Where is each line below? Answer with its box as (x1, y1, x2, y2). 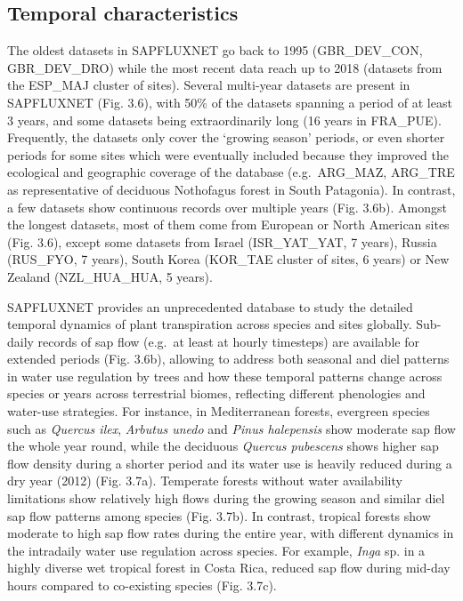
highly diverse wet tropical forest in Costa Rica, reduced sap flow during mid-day (7, 558, 451, 577)
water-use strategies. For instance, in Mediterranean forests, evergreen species (7, 402, 430, 421)
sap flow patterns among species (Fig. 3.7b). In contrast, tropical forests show (7, 506, 431, 525)
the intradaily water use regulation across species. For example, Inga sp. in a (7, 541, 426, 559)
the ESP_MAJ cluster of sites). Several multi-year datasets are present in (7, 76, 410, 94)
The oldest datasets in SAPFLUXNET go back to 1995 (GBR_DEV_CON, (7, 41, 423, 60)
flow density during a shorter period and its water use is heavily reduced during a (7, 453, 452, 472)
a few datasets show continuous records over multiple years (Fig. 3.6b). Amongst (7, 197, 447, 216)
